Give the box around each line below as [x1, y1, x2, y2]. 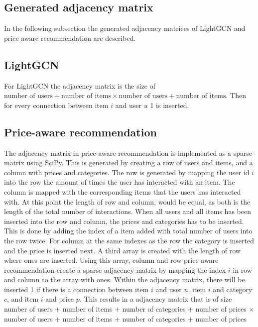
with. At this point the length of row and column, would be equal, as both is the [4, 196, 251, 207]
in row [233, 264, 252, 275]
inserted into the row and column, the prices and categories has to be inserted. [4, 216, 244, 226]
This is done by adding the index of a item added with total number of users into [4, 225, 253, 236]
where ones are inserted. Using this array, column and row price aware [4, 255, 219, 265]
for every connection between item [4, 100, 109, 110]
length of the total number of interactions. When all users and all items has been [4, 206, 251, 217]
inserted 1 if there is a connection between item [4, 284, 149, 294]
